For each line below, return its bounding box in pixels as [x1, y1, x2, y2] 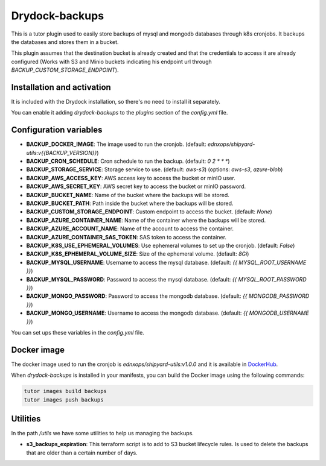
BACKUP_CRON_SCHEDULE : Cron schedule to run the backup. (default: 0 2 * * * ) [26, 157, 230, 165]
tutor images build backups [24, 388, 107, 395]
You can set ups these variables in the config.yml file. [11, 329, 144, 336]
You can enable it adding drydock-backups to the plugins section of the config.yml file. [11, 109, 228, 116]
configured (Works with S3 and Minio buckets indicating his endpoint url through [11, 58, 212, 65]
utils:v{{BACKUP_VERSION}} [26, 149, 97, 156]
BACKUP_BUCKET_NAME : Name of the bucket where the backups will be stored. [26, 191, 229, 198]
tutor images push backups [24, 396, 104, 403]
